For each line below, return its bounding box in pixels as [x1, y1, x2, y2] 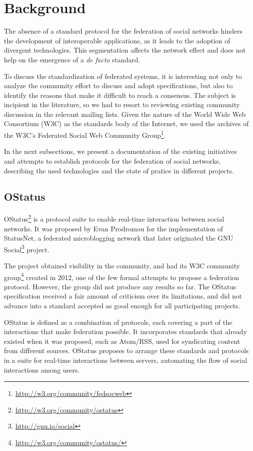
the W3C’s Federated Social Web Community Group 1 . [4, 129, 166, 140]
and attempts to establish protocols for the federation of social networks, [4, 155, 221, 166]
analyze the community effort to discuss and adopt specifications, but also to [4, 80, 233, 91]
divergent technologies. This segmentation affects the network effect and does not [4, 45, 246, 55]
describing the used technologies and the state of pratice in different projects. [4, 165, 234, 175]
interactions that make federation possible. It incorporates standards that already [4, 326, 247, 337]
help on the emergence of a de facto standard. [4, 54, 140, 64]
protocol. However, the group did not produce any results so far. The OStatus [4, 281, 236, 291]
